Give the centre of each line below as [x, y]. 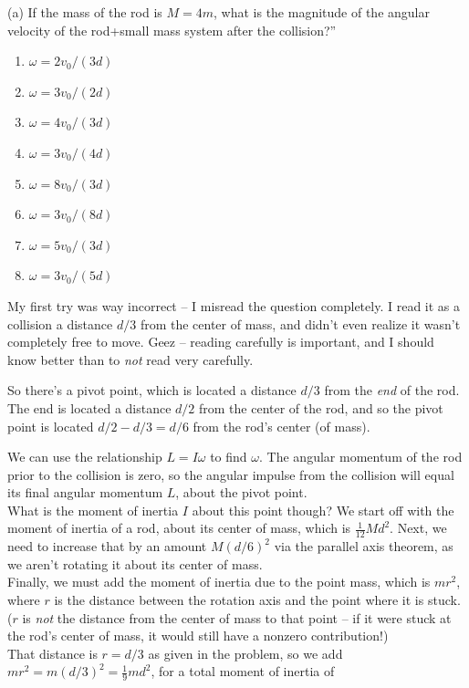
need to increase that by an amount [107, 546]
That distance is [52, 653]
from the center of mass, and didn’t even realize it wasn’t [300, 323]
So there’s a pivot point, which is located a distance [152, 390]
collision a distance [60, 323]
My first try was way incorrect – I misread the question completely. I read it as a [234, 305]
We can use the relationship [85, 457]
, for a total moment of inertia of [243, 671]
